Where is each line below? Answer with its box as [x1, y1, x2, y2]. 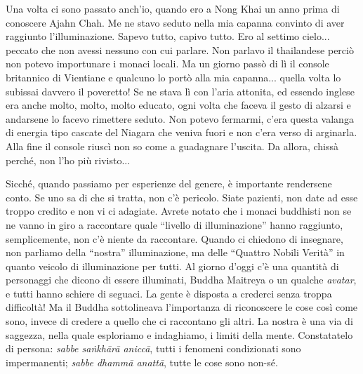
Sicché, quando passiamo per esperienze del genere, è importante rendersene [6, 176, 332, 191]
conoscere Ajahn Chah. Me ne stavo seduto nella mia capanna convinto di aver [6, 15, 345, 29]
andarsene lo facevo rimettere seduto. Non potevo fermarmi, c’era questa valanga [6, 111, 354, 126]
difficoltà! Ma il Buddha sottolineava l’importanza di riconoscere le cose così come [6, 300, 358, 314]
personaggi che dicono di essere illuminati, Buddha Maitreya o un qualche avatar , [6, 272, 357, 287]
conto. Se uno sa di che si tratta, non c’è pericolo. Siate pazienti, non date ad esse [6, 189, 358, 204]
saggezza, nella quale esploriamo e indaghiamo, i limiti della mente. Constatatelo [6, 327, 353, 342]
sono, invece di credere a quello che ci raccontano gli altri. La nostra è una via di [6, 314, 353, 328]
